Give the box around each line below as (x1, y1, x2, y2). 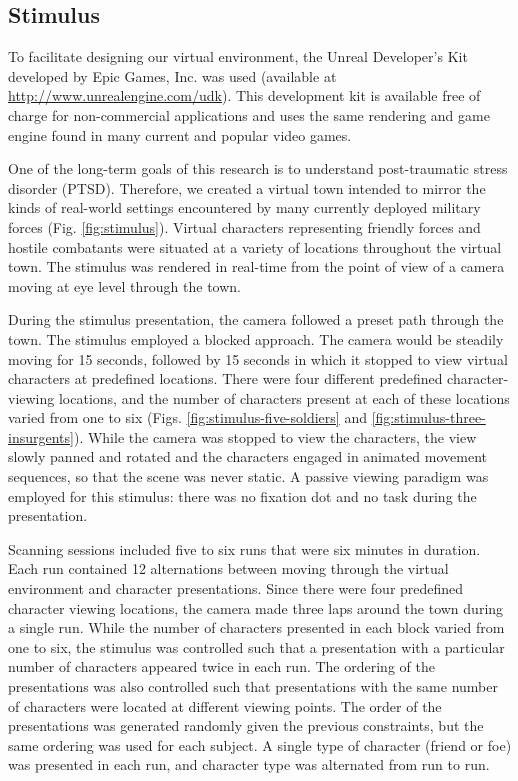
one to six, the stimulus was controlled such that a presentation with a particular (8, 636, 505, 657)
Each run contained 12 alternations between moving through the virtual (8, 558, 449, 579)
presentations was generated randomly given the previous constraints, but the (8, 715, 484, 736)
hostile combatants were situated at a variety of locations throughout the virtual (8, 236, 502, 257)
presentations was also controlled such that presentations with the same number (8, 676, 498, 697)
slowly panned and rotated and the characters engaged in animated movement (8, 446, 487, 467)
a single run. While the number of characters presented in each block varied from (8, 617, 505, 638)
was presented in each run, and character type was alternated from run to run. (8, 754, 490, 775)
